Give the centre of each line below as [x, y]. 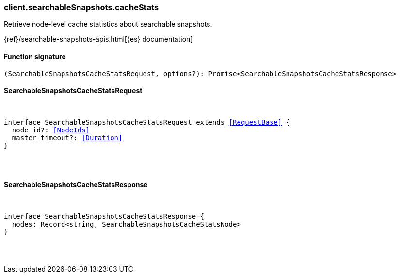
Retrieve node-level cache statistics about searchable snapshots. [108, 24]
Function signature [35, 56]
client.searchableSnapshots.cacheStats [81, 7]
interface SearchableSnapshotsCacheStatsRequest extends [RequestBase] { [147, 122]
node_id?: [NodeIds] [51, 130]
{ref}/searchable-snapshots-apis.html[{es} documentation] [98, 39]
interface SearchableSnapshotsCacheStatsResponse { [104, 217]
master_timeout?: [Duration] [67, 138]
